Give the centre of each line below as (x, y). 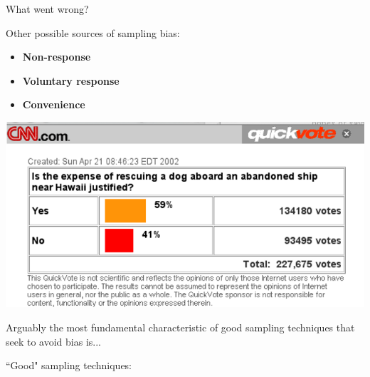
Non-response (57, 57)
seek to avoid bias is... (53, 341)
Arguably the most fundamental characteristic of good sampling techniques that (180, 327)
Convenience (54, 104)
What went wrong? (47, 9)
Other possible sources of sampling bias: (93, 32)
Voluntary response (71, 80)
